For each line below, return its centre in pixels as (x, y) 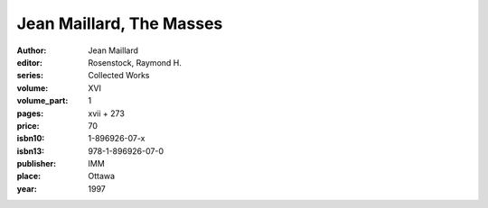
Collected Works (119, 76)
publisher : (37, 164)
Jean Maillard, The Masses (120, 23)
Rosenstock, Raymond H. (135, 62)
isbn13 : (31, 151)
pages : (30, 113)
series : (30, 76)
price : (28, 125)
